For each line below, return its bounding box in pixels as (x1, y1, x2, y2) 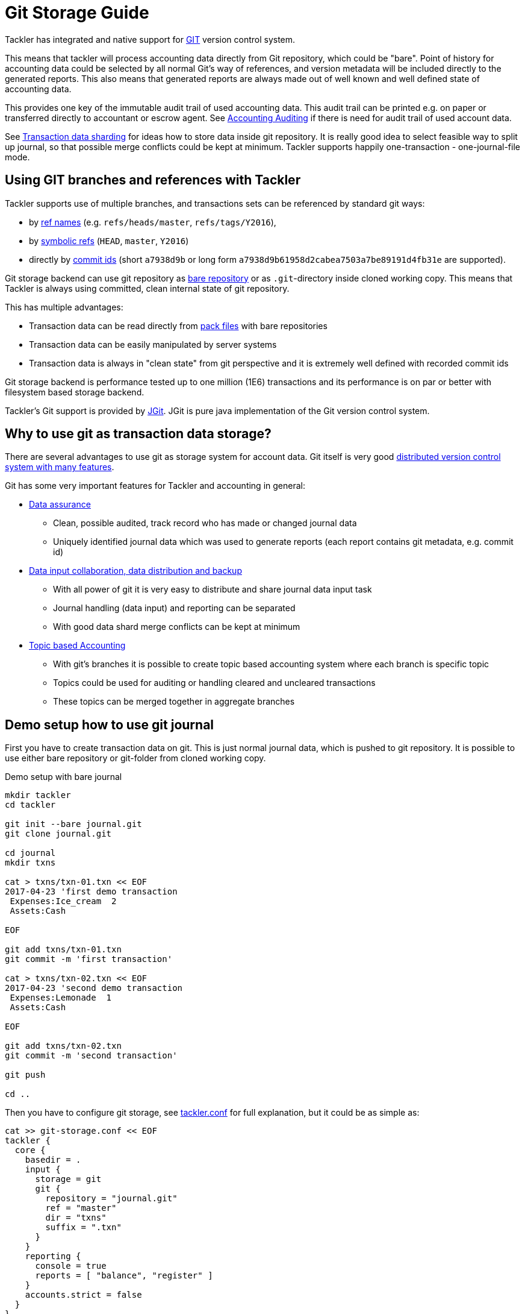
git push (5, 1070, 46, 1080)
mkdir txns (5, 858, 56, 868)
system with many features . (5, 462, 114, 473)
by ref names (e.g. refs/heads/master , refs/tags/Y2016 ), (29, 216, 276, 227)
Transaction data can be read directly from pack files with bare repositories (29, 320, 328, 331)
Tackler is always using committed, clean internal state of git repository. (5, 283, 290, 294)
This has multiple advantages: (5, 301, 123, 312)
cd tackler (5, 800, 56, 810)
